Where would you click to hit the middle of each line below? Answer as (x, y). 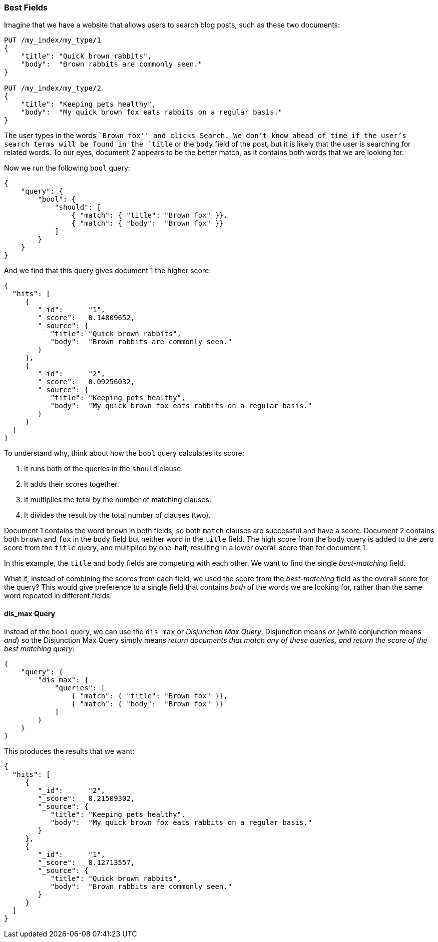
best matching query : (39, 648)
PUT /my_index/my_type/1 (53, 40)
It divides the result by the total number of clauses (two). (117, 515)
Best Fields (26, 8)
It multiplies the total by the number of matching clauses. (118, 500)
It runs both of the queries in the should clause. (104, 469)
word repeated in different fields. (58, 596)
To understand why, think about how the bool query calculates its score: (124, 453)
